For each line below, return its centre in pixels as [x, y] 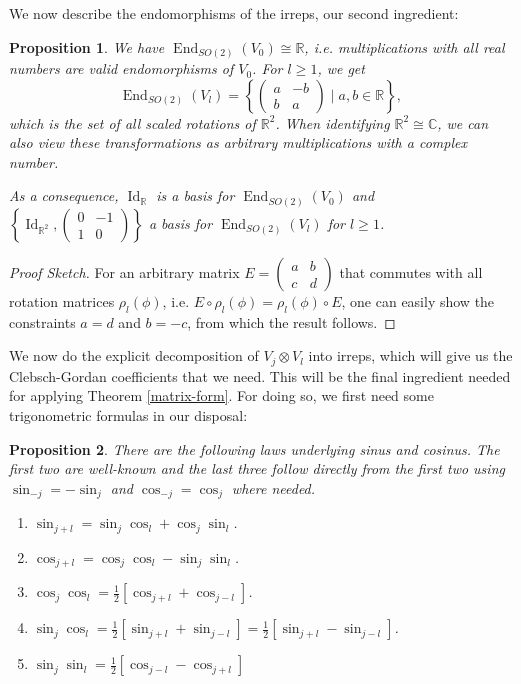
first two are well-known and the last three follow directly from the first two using [257, 468]
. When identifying [332, 122]
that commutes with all [411, 272]
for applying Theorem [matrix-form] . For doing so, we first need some [221, 395]
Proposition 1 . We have [87, 46]
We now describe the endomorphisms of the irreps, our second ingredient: [234, 13]
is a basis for [195, 195]
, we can [463, 122]
